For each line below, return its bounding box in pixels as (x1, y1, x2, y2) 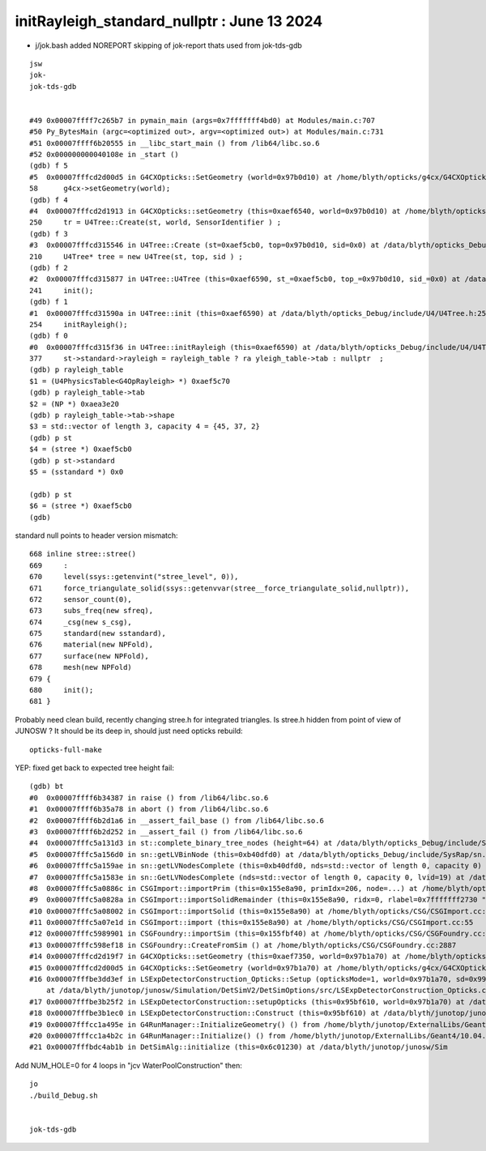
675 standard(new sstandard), (29, 629, 166, 638)
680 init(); (29, 685, 94, 695)
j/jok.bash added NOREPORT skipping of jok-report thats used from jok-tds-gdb (35, 40, 303, 50)
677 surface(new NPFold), (29, 651, 150, 660)
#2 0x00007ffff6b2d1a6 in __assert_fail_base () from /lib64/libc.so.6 (29, 816, 324, 825)
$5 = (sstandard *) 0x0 (29, 467, 124, 476)
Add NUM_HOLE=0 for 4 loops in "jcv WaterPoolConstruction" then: (15, 1060, 243, 1070)
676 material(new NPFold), (29, 640, 154, 650)
